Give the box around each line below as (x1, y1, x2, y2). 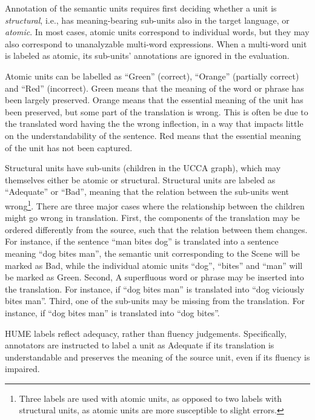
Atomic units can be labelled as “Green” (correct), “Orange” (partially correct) (5, 69, 299, 82)
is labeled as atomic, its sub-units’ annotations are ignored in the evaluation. (5, 49, 290, 62)
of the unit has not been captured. (5, 141, 133, 154)
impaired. (5, 362, 40, 375)
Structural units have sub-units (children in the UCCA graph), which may (5, 161, 281, 174)
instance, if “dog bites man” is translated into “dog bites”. (5, 306, 220, 319)
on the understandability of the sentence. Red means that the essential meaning (5, 129, 301, 141)
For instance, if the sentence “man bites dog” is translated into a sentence (5, 235, 279, 248)
